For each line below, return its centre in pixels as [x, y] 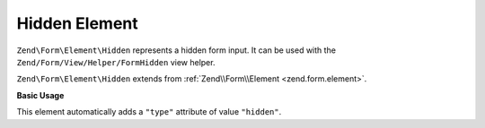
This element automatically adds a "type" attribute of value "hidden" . [149, 112]
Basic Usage [40, 95]
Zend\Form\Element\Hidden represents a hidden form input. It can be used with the [176, 50]
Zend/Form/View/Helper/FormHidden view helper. [116, 62]
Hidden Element [77, 23]
